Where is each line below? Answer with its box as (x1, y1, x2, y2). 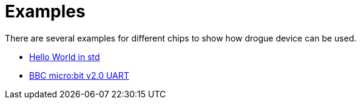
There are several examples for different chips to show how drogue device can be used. (5, 32, 357, 43)
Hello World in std (29, 51, 100, 62)
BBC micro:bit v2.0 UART (29, 70, 129, 81)
